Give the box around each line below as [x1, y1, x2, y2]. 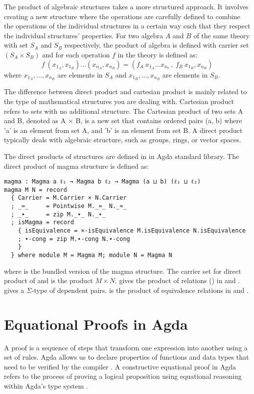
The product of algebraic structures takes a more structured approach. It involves [4, 1, 249, 11]
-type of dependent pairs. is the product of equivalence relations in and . [31, 285, 249, 295]
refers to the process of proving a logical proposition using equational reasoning [4, 371, 242, 381]
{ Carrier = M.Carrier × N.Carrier [11, 194, 127, 202]
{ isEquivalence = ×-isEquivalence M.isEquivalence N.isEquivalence [18, 227, 246, 235]
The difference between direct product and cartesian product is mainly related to [4, 86, 247, 97]
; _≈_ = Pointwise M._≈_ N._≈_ [11, 203, 127, 210]
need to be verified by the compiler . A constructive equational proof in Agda [4, 361, 236, 371]
